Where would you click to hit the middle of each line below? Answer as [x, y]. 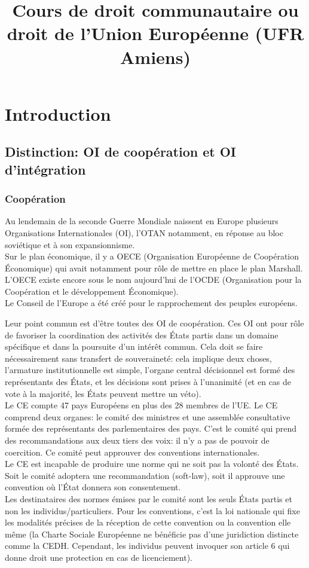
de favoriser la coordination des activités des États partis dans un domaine [142, 335]
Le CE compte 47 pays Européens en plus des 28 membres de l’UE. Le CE [141, 405]
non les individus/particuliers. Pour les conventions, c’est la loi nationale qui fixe [152, 510]
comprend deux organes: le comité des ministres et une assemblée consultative [148, 416]
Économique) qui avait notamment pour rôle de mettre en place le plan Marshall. [154, 268]
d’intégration [45, 169]
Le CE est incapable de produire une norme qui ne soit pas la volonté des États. [152, 464]
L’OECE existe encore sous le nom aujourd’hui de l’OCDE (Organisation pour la [153, 280]
